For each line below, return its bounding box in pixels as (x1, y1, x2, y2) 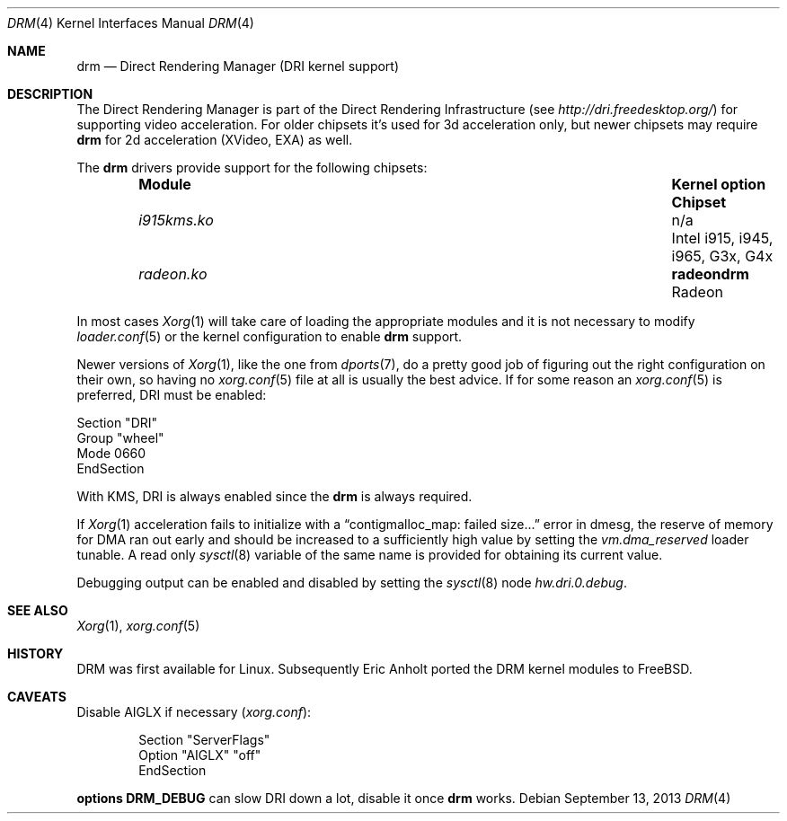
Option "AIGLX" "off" (138, 747, 261, 763)
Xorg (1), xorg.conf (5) (76, 618, 200, 633)
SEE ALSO (7, 603, 68, 618)
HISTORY (7, 646, 64, 661)
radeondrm (671, 265, 749, 283)
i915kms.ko (138, 211, 214, 229)
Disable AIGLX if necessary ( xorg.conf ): (76, 704, 312, 719)
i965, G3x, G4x (671, 247, 774, 265)
